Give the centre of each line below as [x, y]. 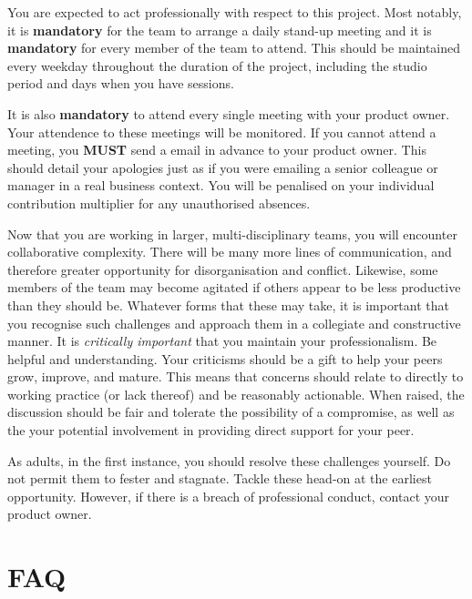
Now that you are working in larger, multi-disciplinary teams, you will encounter [232, 234]
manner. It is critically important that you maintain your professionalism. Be [222, 341]
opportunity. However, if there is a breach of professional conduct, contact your [229, 496]
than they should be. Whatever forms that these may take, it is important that [228, 305]
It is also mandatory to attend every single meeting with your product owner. [229, 113]
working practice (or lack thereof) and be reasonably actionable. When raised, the [236, 394]
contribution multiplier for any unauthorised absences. [159, 203]
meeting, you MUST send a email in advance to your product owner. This [217, 150]
